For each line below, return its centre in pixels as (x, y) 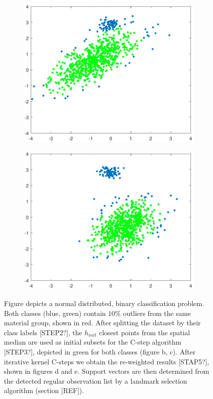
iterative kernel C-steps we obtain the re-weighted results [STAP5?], (106, 361)
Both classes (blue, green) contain (55, 313)
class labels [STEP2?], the (43, 332)
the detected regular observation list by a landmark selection (96, 380)
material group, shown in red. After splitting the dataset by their (103, 323)
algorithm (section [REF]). (44, 390)
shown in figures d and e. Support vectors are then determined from (107, 371)
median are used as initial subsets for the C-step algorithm (93, 342)
